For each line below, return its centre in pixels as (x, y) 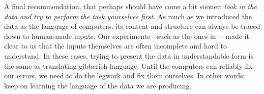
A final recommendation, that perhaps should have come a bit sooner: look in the (130, 6)
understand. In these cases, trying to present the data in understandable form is (129, 55)
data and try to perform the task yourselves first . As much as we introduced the (128, 16)
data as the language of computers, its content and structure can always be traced (132, 26)
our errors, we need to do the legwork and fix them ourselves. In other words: (125, 76)
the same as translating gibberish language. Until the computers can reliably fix (128, 65)
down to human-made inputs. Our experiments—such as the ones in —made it (127, 36)
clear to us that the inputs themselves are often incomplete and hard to (115, 46)
